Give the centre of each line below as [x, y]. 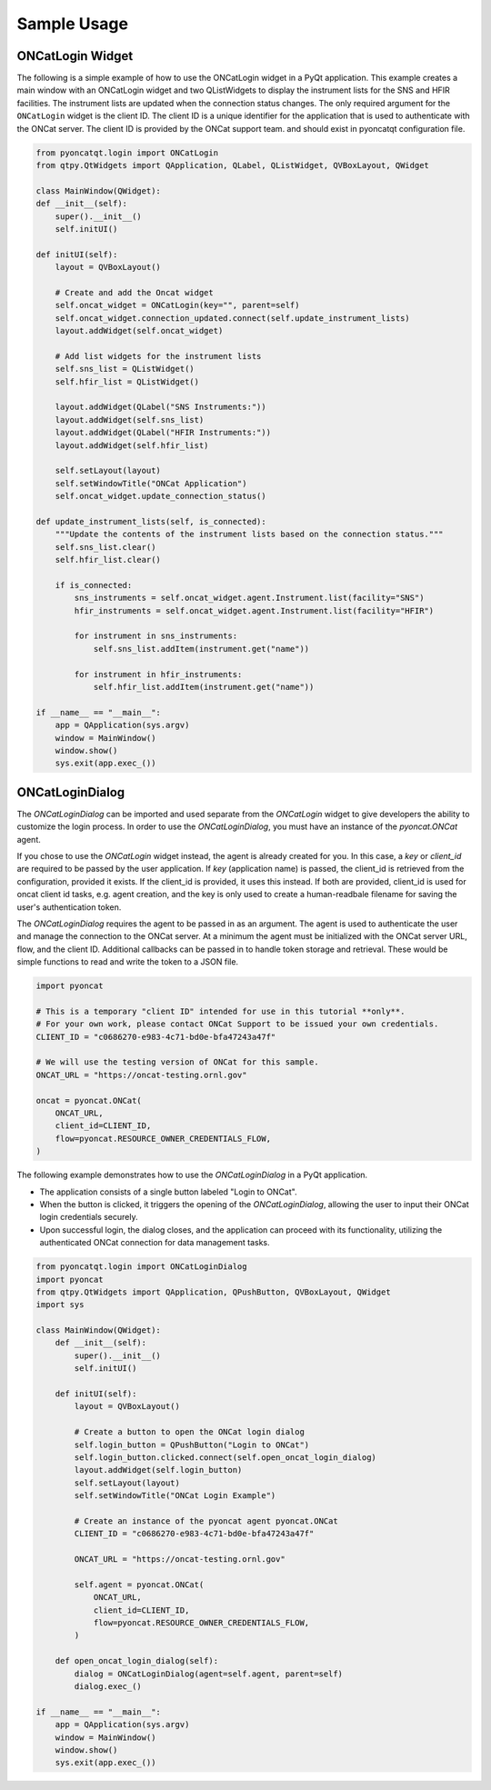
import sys [60, 1305]
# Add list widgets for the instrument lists [158, 356]
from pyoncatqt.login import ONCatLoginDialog [141, 1267]
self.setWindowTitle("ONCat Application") [151, 483]
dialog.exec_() [108, 1687]
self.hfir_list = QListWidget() [127, 381]
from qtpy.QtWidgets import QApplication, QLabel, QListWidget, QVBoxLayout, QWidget [232, 165]
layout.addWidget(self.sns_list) [130, 420]
